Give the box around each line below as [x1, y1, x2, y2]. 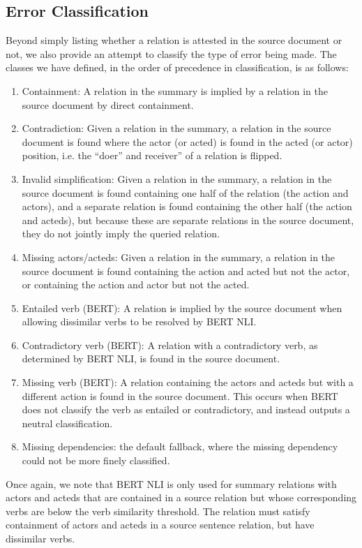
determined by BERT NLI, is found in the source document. [22, 351, 280, 366]
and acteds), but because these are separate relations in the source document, [22, 212, 354, 227]
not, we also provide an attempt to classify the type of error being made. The [6, 46, 337, 61]
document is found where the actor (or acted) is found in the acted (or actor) [22, 134, 353, 149]
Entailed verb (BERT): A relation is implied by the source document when [22, 300, 342, 315]
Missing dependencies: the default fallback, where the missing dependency [22, 439, 338, 454]
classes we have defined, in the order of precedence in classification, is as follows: [6, 60, 349, 75]
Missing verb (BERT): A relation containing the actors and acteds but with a [22, 375, 354, 390]
